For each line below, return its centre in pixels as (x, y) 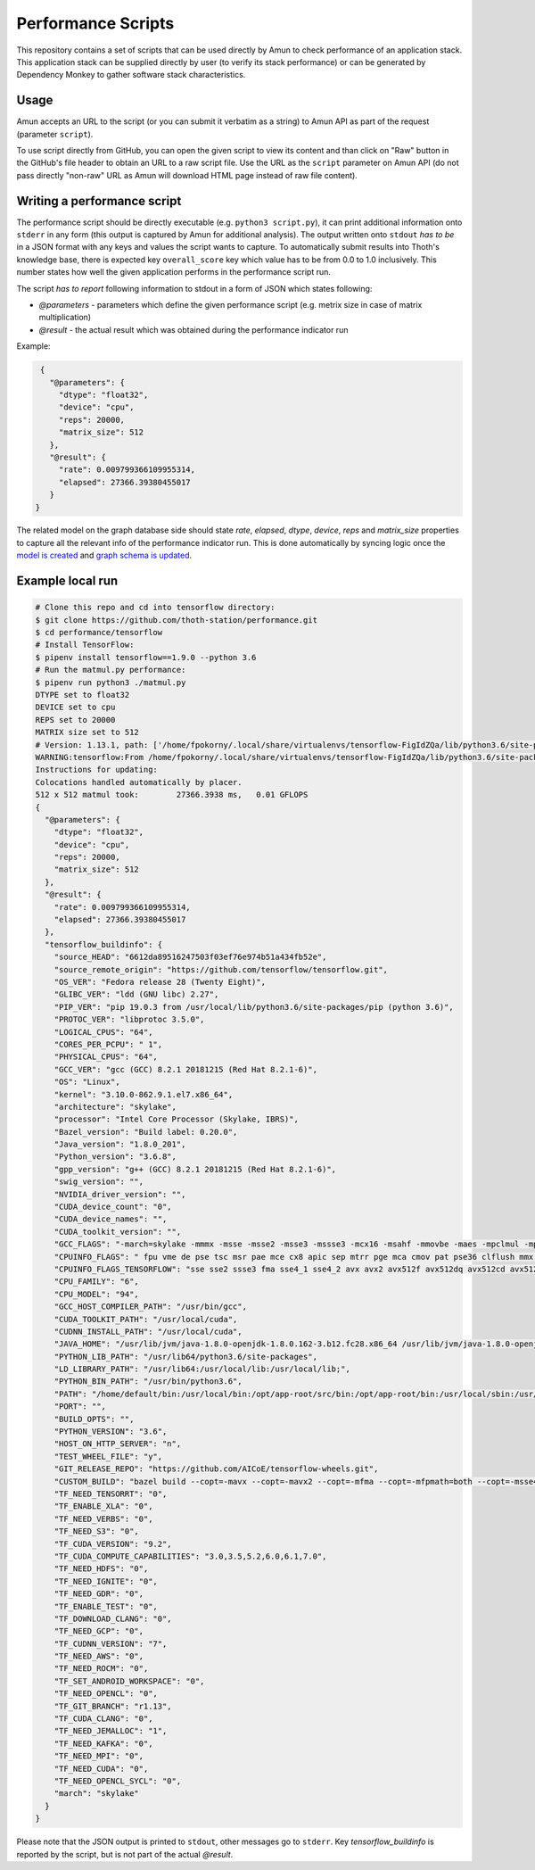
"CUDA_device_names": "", (111, 1219)
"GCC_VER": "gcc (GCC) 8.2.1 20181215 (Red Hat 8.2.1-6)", (186, 1069)
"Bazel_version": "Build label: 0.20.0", (146, 1132)
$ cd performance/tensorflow (99, 633)
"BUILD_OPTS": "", (94, 1419)
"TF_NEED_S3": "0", (97, 1531)
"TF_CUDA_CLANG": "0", (103, 1719)
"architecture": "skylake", (115, 1107)
